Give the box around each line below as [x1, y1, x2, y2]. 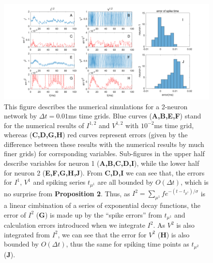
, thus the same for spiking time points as [66, 239, 189, 249]
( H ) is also [157, 229, 190, 239]
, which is [180, 177, 209, 187]
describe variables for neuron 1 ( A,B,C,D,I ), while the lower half [4, 158, 199, 168]
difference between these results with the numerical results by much [4, 139, 204, 149]
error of [4, 209, 26, 219]
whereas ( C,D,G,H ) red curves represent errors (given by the [4, 130, 188, 140]
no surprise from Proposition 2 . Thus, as [4, 188, 130, 198]
